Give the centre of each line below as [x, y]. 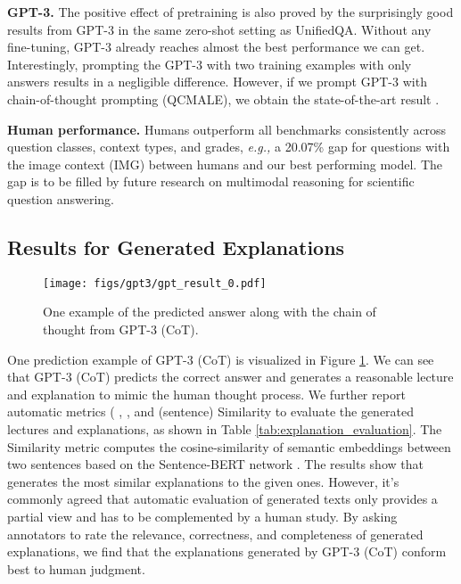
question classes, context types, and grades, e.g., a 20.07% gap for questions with [229, 147]
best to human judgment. [76, 568]
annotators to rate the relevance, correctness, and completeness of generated [215, 534]
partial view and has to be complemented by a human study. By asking [202, 516]
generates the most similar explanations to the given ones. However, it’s [203, 481]
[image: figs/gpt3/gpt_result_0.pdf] [155, 283]
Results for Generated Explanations [176, 247]
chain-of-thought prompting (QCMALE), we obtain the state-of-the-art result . [223, 99]
